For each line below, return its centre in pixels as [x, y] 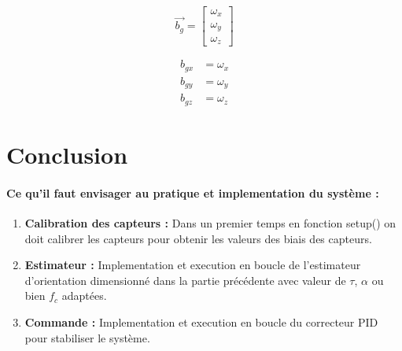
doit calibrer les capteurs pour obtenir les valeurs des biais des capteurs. [198, 238]
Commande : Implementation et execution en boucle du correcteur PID [201, 322]
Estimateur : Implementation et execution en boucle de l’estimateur [193, 265]
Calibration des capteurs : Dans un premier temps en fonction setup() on [210, 223]
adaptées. [84, 296]
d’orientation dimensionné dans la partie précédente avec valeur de [185, 280]
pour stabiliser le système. [87, 337]
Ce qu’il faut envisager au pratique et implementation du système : [193, 192]
